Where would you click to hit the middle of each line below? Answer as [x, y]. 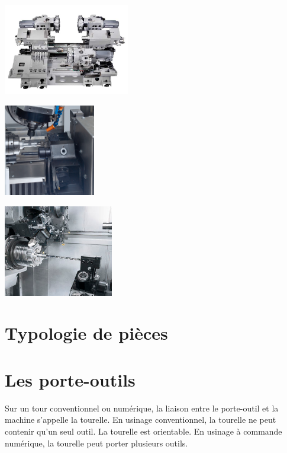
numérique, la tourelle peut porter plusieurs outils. [96, 443]
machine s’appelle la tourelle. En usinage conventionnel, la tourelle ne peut [141, 419]
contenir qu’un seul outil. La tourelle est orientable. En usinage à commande [143, 431]
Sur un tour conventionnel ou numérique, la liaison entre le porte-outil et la [142, 408]
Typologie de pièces [86, 333]
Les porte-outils [70, 379]
